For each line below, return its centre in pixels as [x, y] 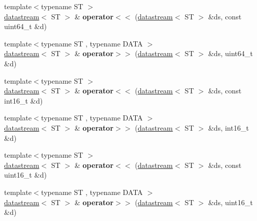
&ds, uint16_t [230, 202]
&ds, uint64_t [230, 53]
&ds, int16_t [229, 127]
